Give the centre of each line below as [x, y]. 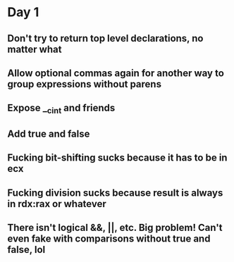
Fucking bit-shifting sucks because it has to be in [117, 158]
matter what [35, 49]
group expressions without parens [85, 84]
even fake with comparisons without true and [109, 239]
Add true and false [49, 133]
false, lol [26, 250]
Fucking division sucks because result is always [115, 193]
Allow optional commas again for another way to [116, 73]
